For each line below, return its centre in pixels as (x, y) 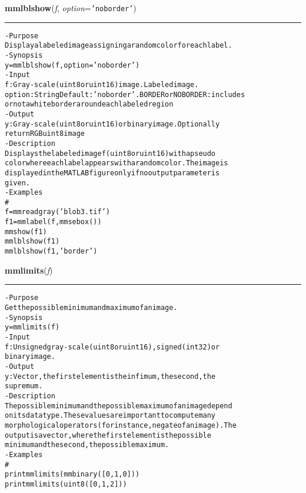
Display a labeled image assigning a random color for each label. (119, 46)
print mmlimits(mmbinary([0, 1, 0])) (72, 474)
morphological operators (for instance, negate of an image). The (121, 425)
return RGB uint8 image (45, 134)
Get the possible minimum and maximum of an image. (91, 308)
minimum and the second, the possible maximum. (87, 445)
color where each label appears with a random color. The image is (117, 163)
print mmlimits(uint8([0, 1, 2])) (66, 484)
